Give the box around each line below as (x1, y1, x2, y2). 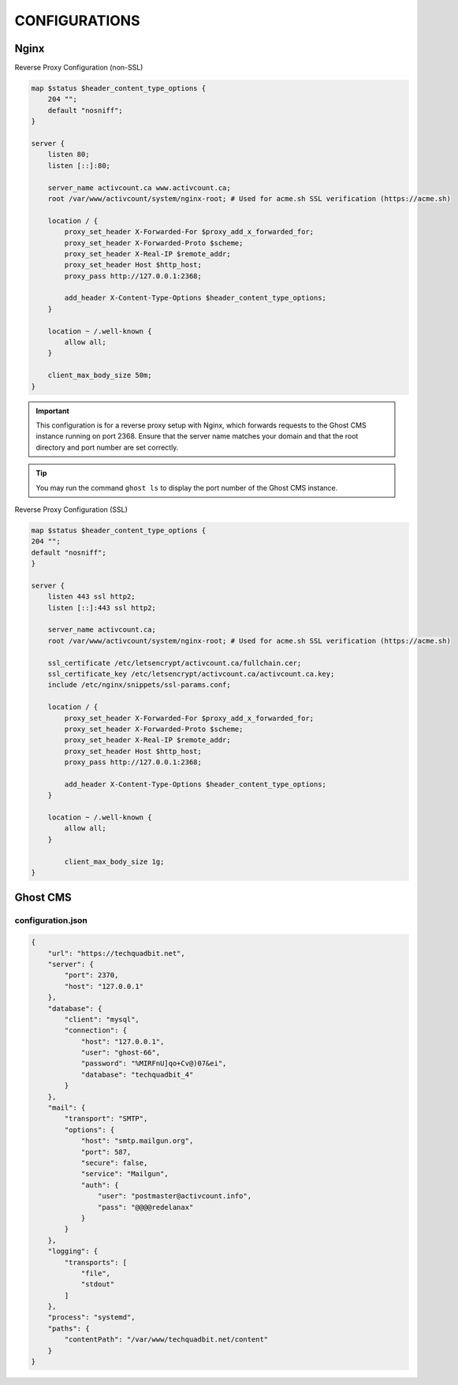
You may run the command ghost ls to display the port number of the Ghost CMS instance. (35, 483, 338, 492)
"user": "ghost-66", (80, 1048, 161, 1057)
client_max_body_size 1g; (64, 857, 165, 866)
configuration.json (14, 915, 88, 926)
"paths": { (47, 1323, 90, 1333)
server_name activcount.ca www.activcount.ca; (47, 183, 232, 192)
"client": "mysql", (64, 1014, 140, 1024)
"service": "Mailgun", (80, 1170, 169, 1178)
